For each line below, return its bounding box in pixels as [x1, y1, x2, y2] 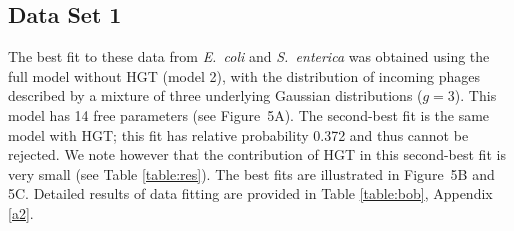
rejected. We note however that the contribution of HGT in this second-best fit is [8, 144, 506, 165]
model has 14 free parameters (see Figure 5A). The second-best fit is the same [8, 104, 490, 125]
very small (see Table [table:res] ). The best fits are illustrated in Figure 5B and [8, 163, 495, 184]
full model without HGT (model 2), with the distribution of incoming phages [8, 65, 481, 86]
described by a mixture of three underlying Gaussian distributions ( [8, 85, 423, 106]
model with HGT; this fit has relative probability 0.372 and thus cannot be [8, 124, 469, 145]
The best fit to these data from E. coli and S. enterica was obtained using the [8, 46, 490, 67]
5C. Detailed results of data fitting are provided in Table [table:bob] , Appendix [8, 183, 493, 204]
